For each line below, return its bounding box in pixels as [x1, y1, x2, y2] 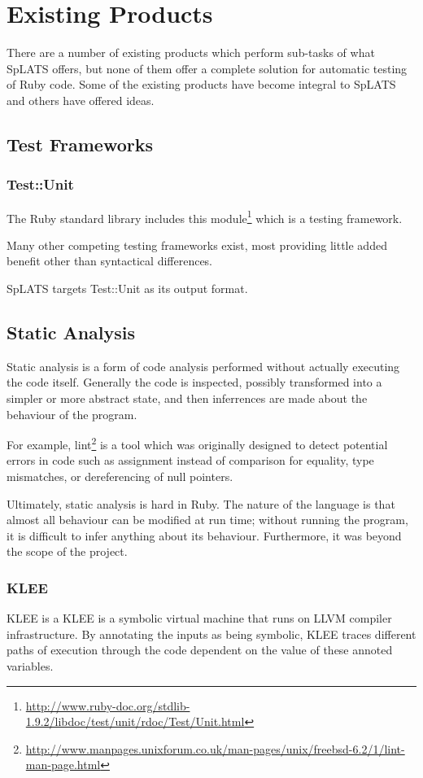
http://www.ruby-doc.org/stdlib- [25, 697, 190, 714]
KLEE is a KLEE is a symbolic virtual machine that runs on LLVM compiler [7, 610, 392, 627]
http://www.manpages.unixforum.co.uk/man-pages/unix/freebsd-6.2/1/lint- [25, 740, 405, 757]
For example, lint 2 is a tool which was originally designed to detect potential [7, 434, 388, 452]
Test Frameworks [7, 131, 153, 156]
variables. [7, 657, 54, 674]
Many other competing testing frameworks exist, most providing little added [7, 236, 387, 253]
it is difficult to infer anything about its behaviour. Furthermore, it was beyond [7, 527, 402, 544]
